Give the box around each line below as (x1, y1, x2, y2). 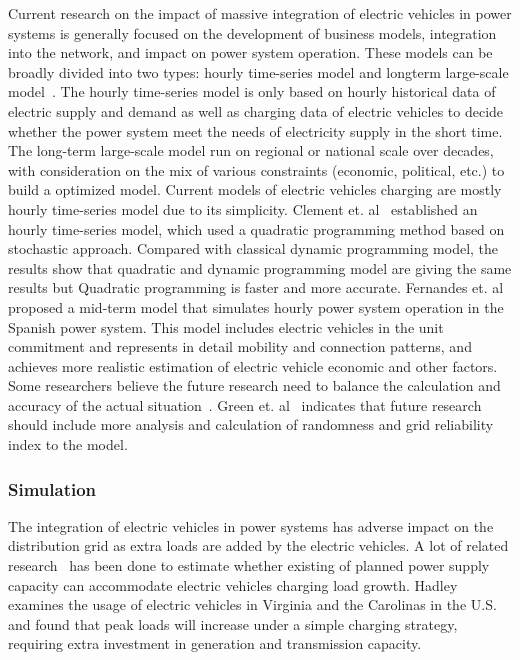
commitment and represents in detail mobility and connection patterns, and (8, 336, 472, 357)
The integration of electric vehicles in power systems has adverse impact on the (8, 515, 494, 536)
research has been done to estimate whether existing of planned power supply (8, 555, 490, 576)
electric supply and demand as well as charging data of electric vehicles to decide (8, 100, 504, 121)
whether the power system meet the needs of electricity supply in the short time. (8, 120, 503, 141)
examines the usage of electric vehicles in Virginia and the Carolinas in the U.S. (8, 594, 497, 615)
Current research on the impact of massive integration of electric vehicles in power (8, 3, 512, 23)
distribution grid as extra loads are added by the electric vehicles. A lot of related (8, 535, 509, 556)
